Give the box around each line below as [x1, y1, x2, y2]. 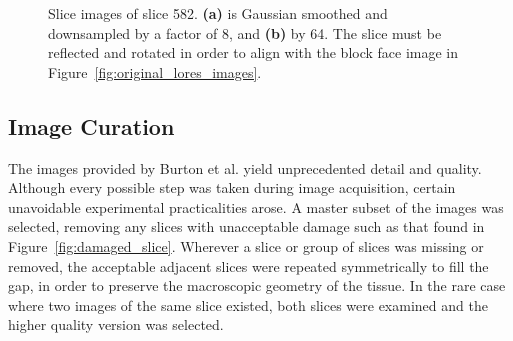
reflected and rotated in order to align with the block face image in [48, 42, 459, 63]
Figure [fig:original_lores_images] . [48, 61, 262, 82]
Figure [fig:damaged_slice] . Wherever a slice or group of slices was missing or [8, 235, 484, 256]
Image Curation [8, 110, 175, 141]
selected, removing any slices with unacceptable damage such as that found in [8, 216, 485, 237]
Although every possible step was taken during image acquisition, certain [8, 177, 456, 198]
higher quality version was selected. [8, 314, 224, 335]
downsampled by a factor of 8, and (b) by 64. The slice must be [48, 22, 442, 43]
